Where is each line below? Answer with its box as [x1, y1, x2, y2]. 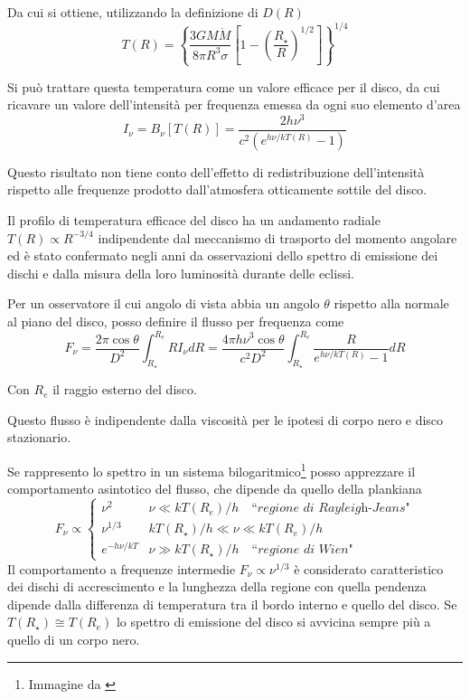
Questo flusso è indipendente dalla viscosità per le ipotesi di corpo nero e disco [7, 410, 444, 429]
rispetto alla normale [334, 294, 449, 313]
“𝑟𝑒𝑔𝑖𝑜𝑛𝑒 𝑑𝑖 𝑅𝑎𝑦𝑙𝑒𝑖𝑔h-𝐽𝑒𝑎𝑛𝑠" [251, 502, 410, 515]
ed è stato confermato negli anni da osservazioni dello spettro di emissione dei [7, 246, 438, 265]
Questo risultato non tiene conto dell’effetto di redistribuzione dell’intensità [7, 162, 425, 181]
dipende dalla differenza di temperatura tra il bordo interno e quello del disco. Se [7, 594, 457, 613]
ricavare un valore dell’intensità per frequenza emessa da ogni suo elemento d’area [7, 95, 461, 114]
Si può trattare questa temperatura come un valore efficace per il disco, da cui [7, 77, 440, 96]
